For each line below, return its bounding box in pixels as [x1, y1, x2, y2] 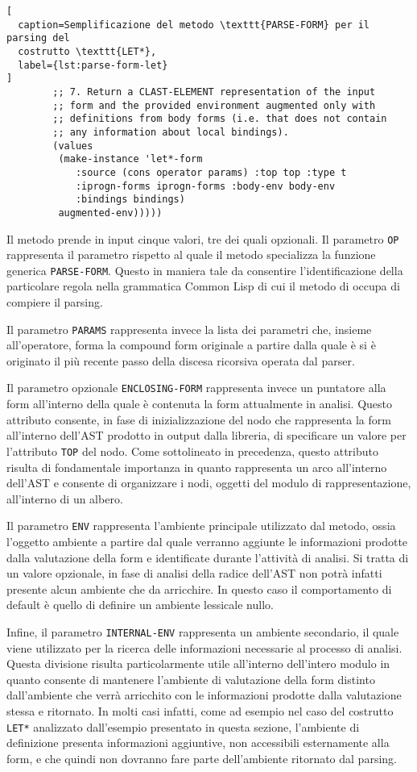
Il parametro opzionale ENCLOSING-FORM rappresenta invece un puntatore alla [6, 379, 386, 396]
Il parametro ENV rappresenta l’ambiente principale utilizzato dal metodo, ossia [6, 517, 396, 534]
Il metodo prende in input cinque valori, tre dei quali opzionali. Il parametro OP [6, 230, 399, 247]
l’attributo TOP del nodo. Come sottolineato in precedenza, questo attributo [6, 442, 379, 459]
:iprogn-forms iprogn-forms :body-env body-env [75, 180, 336, 192]
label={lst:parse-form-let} [18, 59, 168, 71]
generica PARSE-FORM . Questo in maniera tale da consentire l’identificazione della [6, 261, 403, 278]
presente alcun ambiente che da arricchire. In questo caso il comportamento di [6, 580, 392, 597]
